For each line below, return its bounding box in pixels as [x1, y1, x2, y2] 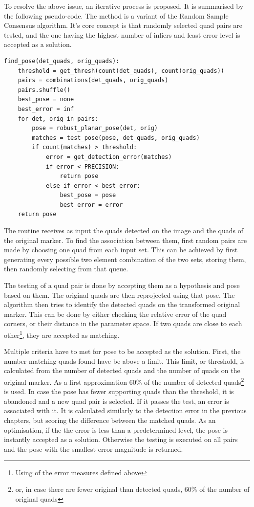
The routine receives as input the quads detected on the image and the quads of [4, 225, 243, 236]
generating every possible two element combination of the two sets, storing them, [4, 254, 246, 264]
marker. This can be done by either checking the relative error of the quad [4, 309, 227, 319]
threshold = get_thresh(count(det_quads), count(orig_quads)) [18, 67, 225, 74]
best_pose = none [18, 96, 74, 103]
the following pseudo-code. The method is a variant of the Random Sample [4, 10, 229, 21]
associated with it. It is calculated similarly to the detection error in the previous [4, 405, 247, 416]
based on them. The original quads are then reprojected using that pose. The [4, 289, 235, 300]
